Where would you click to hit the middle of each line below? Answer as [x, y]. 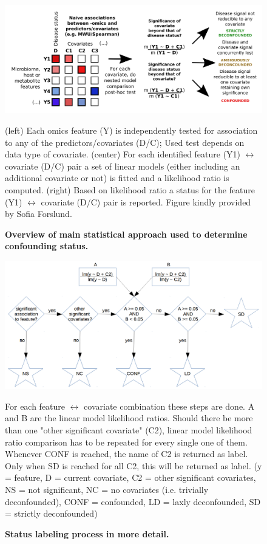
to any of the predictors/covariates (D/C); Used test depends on [125, 142]
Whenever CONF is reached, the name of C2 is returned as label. [127, 454]
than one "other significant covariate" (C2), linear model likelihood [129, 429]
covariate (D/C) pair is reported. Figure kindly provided [146, 201]
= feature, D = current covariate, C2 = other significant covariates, [130, 477]
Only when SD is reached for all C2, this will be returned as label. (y [133, 465]
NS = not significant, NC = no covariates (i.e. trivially [107, 489]
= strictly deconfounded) [51, 513]
